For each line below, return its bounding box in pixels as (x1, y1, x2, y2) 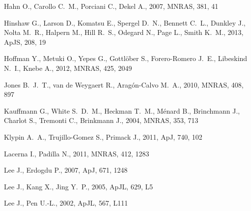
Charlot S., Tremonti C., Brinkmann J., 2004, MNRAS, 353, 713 (4, 115, 198, 125)
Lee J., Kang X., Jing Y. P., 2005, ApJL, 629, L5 (4, 181, 153, 191)
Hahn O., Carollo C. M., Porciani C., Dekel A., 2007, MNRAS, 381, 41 (4, 1, 219, 11)
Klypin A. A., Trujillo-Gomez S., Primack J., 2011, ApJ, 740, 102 (4, 131, 202, 142)
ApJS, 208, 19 (4, 36, 46, 47)
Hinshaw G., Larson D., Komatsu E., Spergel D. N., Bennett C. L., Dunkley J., (4, 17, 246, 28)
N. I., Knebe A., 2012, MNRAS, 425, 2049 (4, 62, 132, 73)
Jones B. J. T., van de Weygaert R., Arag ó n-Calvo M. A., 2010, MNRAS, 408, (4, 79, 244, 90)
